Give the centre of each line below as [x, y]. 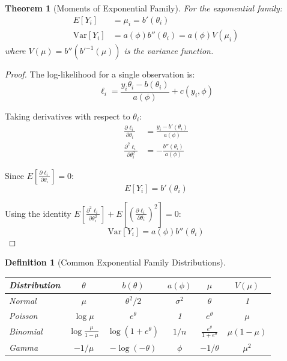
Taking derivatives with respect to [68, 116]
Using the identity [38, 213]
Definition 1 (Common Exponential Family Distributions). [115, 262]
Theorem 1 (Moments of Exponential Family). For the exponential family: [144, 8]
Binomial [26, 331]
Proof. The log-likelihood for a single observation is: [100, 74]
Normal [23, 301]
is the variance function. [169, 51]
